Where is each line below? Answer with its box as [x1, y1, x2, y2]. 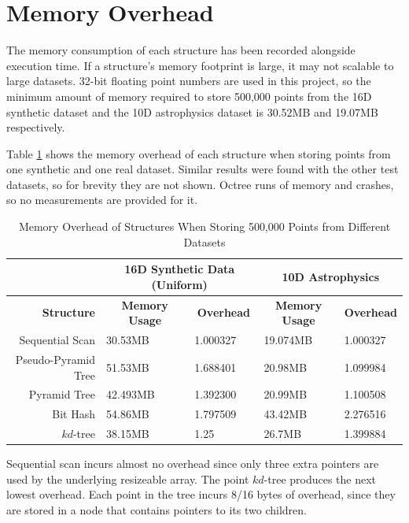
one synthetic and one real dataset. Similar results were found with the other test [6, 161, 399, 177]
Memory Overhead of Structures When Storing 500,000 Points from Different [18, 218, 391, 235]
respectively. [6, 119, 65, 135]
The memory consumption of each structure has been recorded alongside [6, 42, 356, 58]
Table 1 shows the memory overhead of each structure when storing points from [6, 145, 391, 161]
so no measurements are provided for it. [6, 191, 198, 208]
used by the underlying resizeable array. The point [6, 470, 249, 487]
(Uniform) [151, 276, 208, 292]
